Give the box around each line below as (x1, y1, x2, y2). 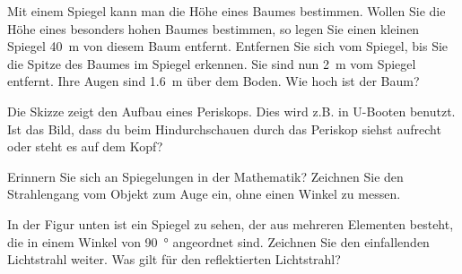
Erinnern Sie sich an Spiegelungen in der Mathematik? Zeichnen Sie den (7, 167, 404, 185)
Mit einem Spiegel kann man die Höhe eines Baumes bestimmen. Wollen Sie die (7, 2, 446, 20)
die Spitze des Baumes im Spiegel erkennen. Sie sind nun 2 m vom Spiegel (7, 54, 416, 73)
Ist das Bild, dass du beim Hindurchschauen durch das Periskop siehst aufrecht (7, 119, 441, 138)
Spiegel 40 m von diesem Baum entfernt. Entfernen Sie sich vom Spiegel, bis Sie (7, 37, 449, 56)
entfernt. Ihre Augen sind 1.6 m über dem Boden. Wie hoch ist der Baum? (7, 72, 420, 90)
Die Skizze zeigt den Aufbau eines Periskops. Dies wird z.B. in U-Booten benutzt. (7, 101, 456, 120)
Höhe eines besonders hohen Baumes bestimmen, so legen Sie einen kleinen (7, 19, 420, 38)
